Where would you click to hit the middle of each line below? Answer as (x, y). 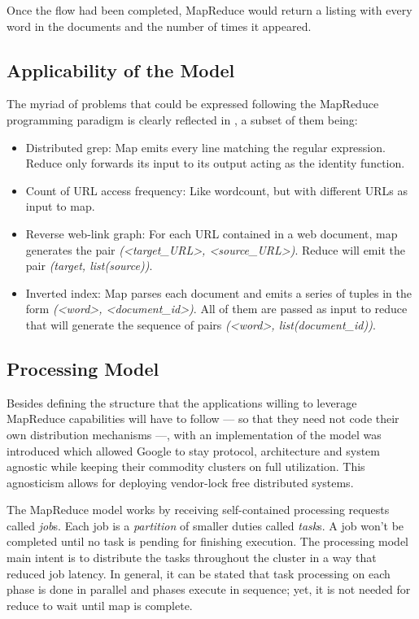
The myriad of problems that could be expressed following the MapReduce (193, 104)
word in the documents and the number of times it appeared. (159, 26)
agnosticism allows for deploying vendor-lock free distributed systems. (180, 482)
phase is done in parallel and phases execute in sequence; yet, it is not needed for (209, 589)
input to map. (60, 206)
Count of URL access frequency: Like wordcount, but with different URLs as (216, 190)
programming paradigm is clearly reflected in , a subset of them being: (182, 119)
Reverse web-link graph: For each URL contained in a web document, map (212, 233)
